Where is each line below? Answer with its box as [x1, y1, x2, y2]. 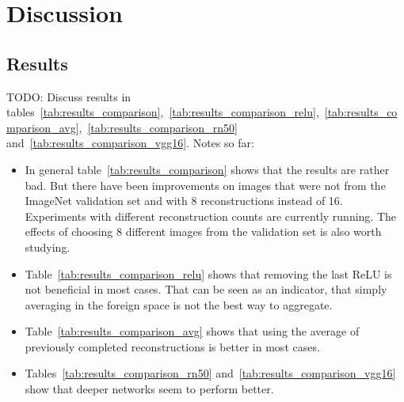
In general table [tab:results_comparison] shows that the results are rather [25, 161, 390, 177]
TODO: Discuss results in [6, 88, 131, 104]
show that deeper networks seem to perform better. [25, 381, 274, 397]
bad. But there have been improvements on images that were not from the [25, 176, 386, 193]
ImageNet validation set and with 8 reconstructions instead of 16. [25, 192, 343, 209]
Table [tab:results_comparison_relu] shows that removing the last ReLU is [25, 265, 392, 282]
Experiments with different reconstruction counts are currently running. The [25, 207, 397, 224]
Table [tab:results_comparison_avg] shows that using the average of [25, 323, 360, 339]
